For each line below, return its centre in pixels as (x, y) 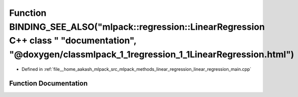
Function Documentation (48, 83)
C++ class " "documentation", (73, 41)
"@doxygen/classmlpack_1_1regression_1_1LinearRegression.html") (152, 55)
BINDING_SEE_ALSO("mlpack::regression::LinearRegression (137, 27)
